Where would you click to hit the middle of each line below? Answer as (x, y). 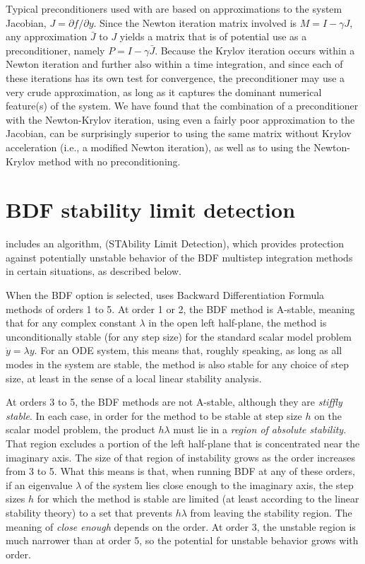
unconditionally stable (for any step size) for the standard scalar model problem (179, 336)
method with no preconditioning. (109, 161)
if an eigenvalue (39, 484)
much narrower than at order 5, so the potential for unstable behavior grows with (182, 540)
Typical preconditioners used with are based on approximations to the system (174, 8)
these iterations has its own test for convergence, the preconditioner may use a (175, 77)
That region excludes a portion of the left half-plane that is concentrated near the (183, 443)
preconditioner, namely (55, 50)
